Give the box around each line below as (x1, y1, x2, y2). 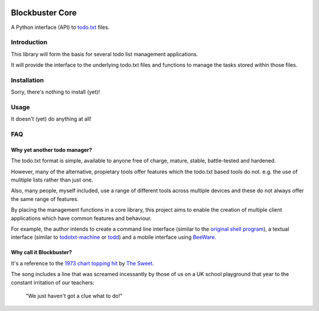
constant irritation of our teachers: (11, 278, 95, 286)
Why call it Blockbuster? (11, 249, 72, 256)
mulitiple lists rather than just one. (11, 176, 94, 183)
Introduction (11, 38, 47, 47)
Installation (11, 76, 44, 84)
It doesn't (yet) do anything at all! (11, 115, 92, 122)
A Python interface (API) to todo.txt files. (11, 24, 110, 31)
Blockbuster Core (11, 8, 77, 18)
